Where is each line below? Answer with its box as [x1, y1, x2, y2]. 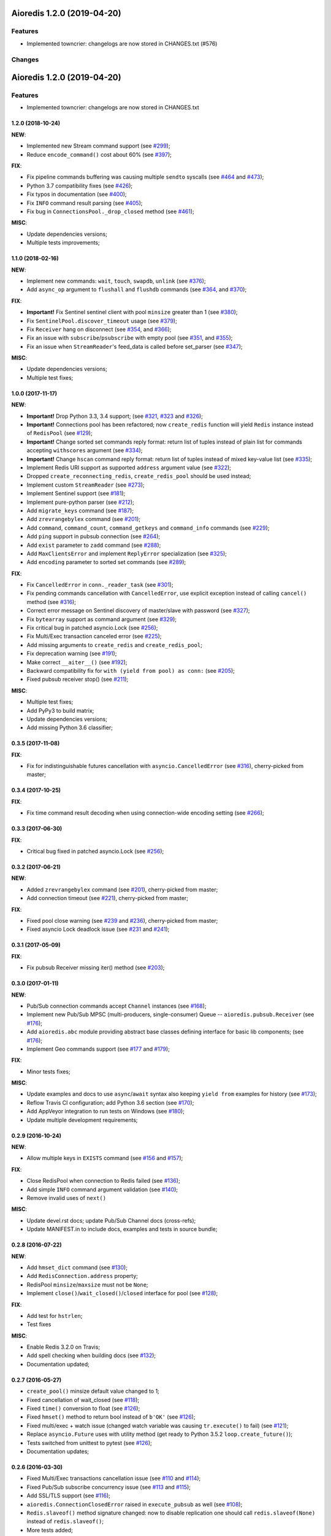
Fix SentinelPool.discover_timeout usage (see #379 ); [26, 317, 177, 324]
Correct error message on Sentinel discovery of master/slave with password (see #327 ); [26, 607, 250, 614]
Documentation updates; [26, 1448, 89, 1455]
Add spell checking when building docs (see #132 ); [26, 1352, 156, 1359]
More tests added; [26, 1526, 73, 1534]
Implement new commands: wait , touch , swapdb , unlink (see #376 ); [26, 277, 206, 284]
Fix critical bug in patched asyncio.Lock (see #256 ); [26, 624, 158, 632]
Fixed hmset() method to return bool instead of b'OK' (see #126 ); [26, 1413, 196, 1420]
